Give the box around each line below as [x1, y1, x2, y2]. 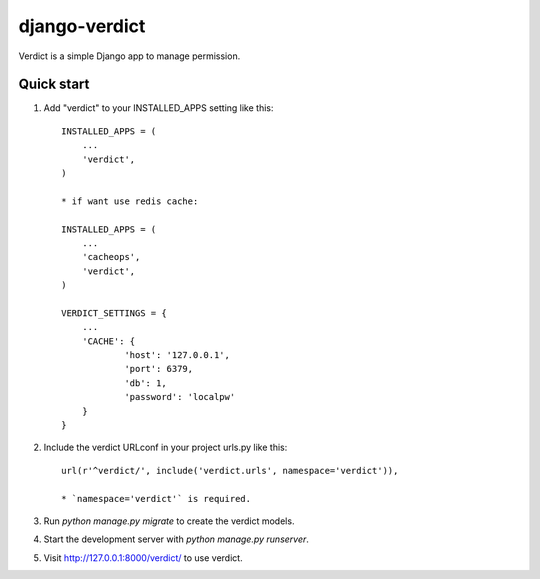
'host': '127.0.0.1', [124, 350, 230, 361]
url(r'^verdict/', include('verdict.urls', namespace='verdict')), [61, 465, 399, 476]
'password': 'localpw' [124, 391, 236, 403]
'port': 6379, [124, 363, 194, 375]
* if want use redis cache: [61, 195, 199, 207]
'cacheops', [81, 251, 141, 263]
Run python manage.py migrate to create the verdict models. [43, 515, 295, 527]
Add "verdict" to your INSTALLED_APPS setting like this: [43, 102, 274, 114]
